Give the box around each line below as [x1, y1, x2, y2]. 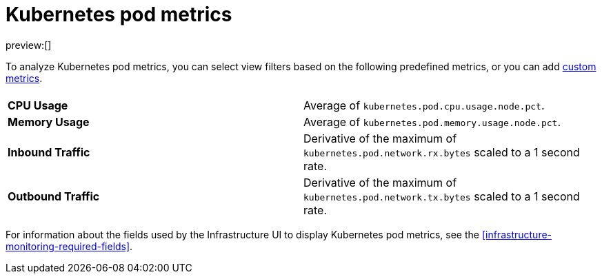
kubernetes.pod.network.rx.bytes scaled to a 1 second [303, 145, 580, 159]
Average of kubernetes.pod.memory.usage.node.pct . [303, 114, 561, 129]
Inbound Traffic [8, 145, 90, 159]
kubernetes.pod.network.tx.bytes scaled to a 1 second [303, 189, 580, 203]
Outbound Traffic [8, 189, 100, 203]
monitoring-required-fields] [6, 240, 130, 252]
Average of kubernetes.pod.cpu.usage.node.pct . [303, 98, 545, 112]
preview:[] [6, 39, 52, 51]
